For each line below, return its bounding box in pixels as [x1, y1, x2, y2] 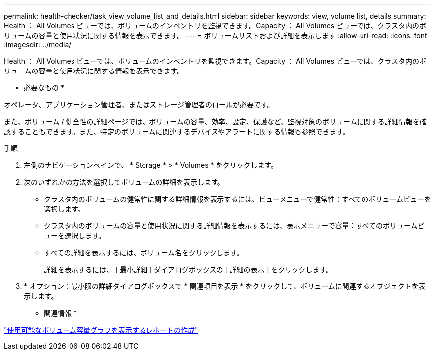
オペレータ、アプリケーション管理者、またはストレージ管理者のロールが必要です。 [4, 100, 274, 109]
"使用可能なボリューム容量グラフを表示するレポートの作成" [4, 326, 198, 334]
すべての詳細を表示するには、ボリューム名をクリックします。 [44, 248, 244, 257]
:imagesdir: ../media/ [4, 40, 72, 49]
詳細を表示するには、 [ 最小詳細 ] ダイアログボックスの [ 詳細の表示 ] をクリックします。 [44, 265, 333, 274]
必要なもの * [24, 83, 64, 92]
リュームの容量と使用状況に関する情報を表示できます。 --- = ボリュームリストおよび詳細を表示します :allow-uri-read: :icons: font [4, 31, 427, 40]
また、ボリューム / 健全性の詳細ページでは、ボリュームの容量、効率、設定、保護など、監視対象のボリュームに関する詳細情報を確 [4, 117, 427, 126]
